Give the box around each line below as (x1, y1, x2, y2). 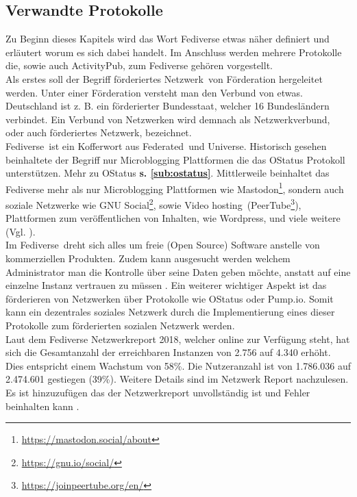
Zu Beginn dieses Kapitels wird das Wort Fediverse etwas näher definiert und (5, 31, 330, 46)
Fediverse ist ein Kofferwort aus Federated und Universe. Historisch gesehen (5, 138, 327, 153)
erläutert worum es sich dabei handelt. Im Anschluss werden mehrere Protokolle (5, 44, 342, 59)
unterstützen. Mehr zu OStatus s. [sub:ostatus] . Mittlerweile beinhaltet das (5, 166, 330, 180)
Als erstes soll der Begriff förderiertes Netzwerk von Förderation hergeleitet (5, 71, 323, 86)
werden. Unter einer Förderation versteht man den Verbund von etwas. (5, 85, 303, 99)
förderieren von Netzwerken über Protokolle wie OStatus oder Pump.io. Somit (5, 291, 334, 305)
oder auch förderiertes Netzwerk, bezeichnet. (5, 125, 192, 140)
